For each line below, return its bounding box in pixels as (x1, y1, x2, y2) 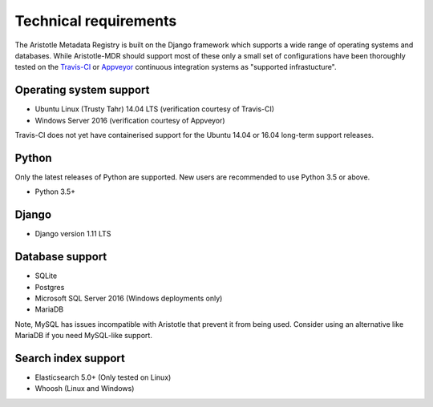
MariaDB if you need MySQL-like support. (14, 331, 152, 341)
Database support (14, 250, 107, 264)
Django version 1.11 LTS (34, 229, 111, 239)
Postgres (34, 282, 65, 292)
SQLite (34, 271, 58, 280)
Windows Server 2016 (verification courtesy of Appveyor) (34, 115, 225, 125)
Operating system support (14, 83, 150, 97)
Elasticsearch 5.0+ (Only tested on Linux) (34, 373, 172, 382)
